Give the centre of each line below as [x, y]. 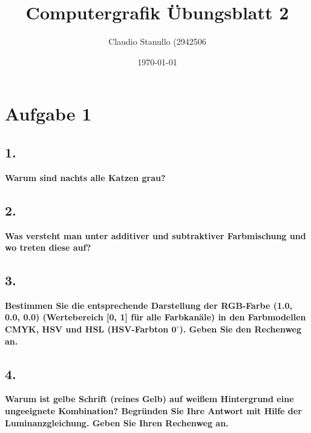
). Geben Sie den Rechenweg [241, 329]
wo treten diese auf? [48, 247]
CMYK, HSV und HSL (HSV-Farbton [87, 329]
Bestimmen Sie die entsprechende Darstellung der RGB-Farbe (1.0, [149, 305]
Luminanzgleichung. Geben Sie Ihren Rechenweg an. [117, 422]
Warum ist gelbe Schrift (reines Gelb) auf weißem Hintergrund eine [149, 399]
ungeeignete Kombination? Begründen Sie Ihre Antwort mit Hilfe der [153, 411]
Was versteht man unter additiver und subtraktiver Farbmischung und [155, 235]
